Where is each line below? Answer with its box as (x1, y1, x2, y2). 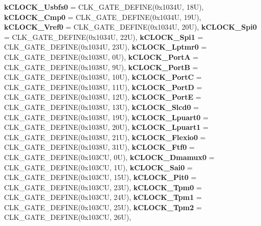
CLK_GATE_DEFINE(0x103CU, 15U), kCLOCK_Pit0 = (4, 172, 197, 183)
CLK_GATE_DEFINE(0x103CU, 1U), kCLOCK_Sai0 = (4, 162, 193, 172)
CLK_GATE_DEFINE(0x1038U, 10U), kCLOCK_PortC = (4, 72, 202, 82)
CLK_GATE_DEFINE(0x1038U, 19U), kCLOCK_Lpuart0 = (4, 111, 208, 122)
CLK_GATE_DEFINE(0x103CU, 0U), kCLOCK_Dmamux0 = (4, 151, 215, 162)
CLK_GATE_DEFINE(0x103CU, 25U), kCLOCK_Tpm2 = (4, 201, 202, 212)
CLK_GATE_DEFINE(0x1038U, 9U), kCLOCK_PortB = (4, 61, 198, 72)
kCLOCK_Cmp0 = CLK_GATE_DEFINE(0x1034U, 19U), (4, 11, 201, 22)
